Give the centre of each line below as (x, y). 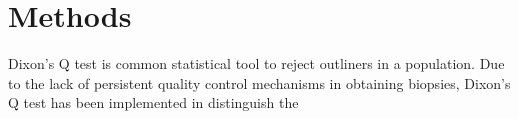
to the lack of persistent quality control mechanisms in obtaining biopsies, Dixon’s (259, 82)
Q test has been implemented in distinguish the (153, 102)
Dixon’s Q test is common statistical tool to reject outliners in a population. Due (256, 63)
